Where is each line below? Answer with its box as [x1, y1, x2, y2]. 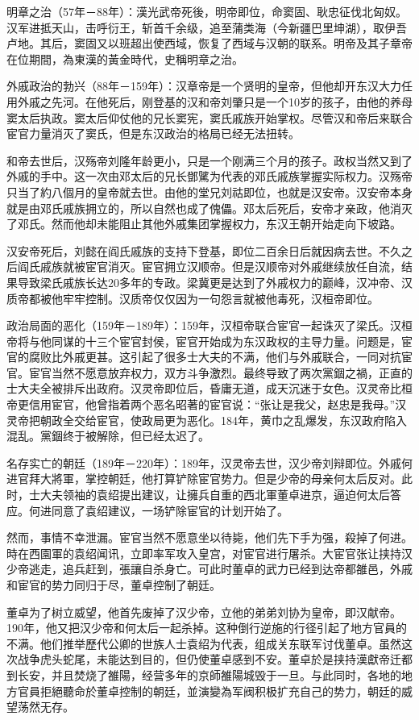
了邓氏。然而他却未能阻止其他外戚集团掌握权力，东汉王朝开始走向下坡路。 [6, 215, 401, 232]
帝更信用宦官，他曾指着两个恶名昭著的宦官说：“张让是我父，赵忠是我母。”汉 [6, 396, 407, 413]
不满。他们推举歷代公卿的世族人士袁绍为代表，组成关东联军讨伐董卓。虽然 [6, 635, 401, 651]
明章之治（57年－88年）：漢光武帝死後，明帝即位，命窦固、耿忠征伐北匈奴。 [6, 3, 407, 19]
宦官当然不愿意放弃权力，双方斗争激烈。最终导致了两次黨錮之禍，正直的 [28, 364, 413, 381]
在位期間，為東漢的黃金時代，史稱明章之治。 [6, 50, 243, 67]
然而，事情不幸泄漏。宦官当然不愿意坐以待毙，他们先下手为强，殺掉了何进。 [6, 529, 413, 546]
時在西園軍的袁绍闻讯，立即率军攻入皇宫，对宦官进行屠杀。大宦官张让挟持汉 [6, 544, 413, 561]
